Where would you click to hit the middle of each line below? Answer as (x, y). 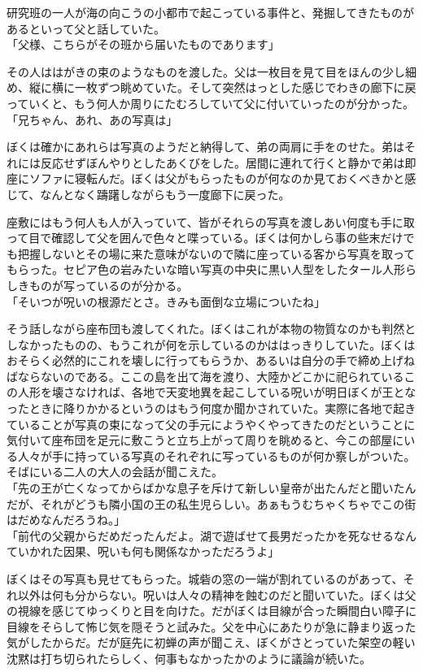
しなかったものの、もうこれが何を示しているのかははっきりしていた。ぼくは (211, 344)
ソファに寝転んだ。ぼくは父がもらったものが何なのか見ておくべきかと (217, 178)
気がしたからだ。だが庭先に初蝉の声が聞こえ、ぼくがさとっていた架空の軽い (211, 642)
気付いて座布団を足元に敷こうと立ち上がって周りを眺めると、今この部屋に (205, 440)
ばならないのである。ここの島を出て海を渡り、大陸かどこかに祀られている (205, 376)
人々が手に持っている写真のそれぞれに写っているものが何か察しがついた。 (216, 455)
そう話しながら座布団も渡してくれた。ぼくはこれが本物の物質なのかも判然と (211, 329)
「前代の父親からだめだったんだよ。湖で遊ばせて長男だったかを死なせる (200, 535)
